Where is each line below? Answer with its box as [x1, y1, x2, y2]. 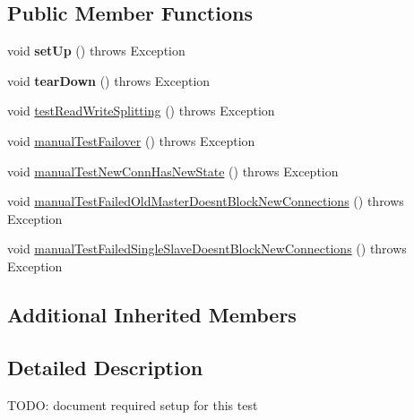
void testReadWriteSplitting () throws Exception [7, 101, 275, 120]
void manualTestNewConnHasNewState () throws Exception [7, 161, 339, 180]
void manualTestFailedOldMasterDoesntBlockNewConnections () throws [7, 192, 404, 210]
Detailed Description [7, 353, 203, 381]
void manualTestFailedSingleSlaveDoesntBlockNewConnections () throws [7, 239, 407, 258]
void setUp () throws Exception [7, 41, 185, 60]
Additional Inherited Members [7, 300, 297, 328]
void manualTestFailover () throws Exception [7, 131, 255, 150]
